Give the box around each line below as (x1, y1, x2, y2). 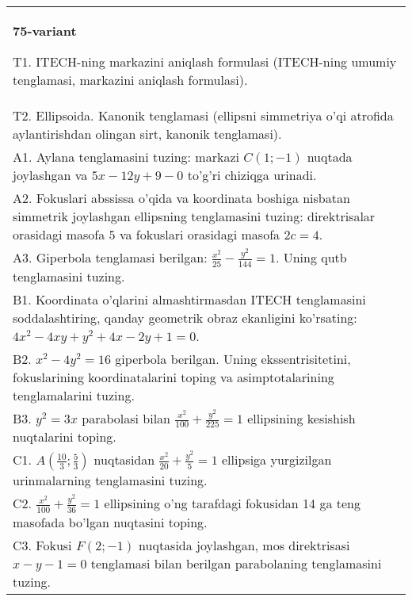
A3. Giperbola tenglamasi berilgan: (13, 248, 208, 266)
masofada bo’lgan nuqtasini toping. (13, 512, 208, 531)
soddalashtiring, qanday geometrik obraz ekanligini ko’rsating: (13, 308, 357, 327)
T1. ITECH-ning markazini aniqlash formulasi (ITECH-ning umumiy (13, 52, 397, 71)
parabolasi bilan (82, 408, 171, 427)
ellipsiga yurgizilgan (222, 450, 332, 469)
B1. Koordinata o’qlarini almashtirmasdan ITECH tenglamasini (13, 289, 366, 308)
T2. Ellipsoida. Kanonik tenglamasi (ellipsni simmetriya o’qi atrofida (13, 106, 394, 124)
